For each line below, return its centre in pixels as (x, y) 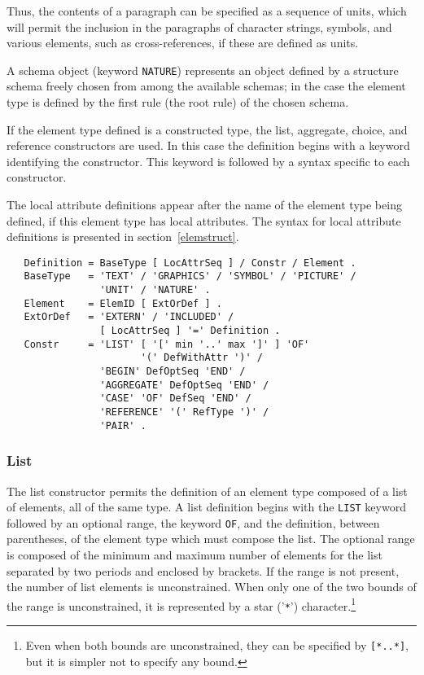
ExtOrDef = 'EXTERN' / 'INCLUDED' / (129, 317)
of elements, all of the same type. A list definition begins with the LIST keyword (206, 507)
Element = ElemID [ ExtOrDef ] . (123, 303)
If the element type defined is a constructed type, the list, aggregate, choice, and (207, 129)
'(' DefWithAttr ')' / (201, 358)
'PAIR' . (123, 425)
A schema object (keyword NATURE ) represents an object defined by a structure (203, 70)
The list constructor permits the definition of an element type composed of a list (207, 491)
